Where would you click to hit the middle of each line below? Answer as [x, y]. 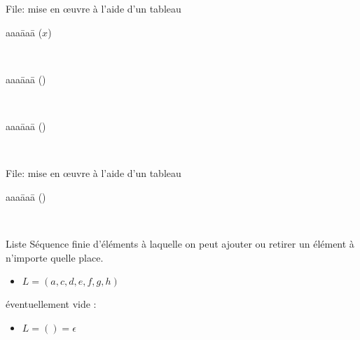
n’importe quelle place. [55, 257]
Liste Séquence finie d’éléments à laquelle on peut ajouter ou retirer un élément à [180, 243]
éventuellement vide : [51, 304]
